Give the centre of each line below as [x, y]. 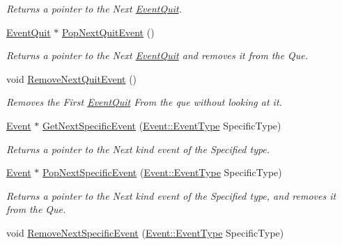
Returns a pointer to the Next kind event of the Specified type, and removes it [171, 195]
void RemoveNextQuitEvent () [72, 78]
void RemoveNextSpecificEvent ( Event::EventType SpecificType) [145, 232]
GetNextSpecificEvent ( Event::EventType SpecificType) [162, 125]
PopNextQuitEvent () [108, 32]
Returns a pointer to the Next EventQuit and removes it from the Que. [157, 55]
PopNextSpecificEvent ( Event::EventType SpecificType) [162, 172]
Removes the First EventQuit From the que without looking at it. [144, 102]
